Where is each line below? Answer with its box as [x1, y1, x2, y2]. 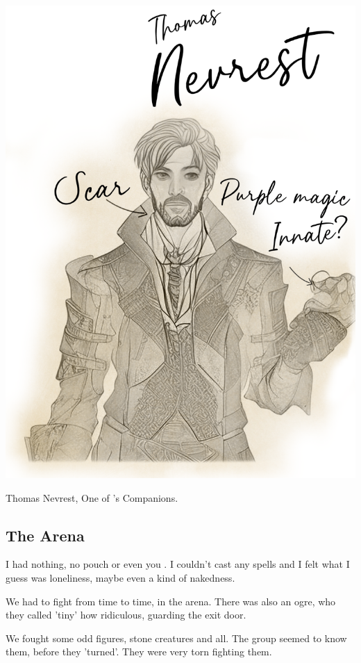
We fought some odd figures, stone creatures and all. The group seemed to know [6, 630, 347, 645]
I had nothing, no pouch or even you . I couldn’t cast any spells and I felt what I [6, 557, 350, 571]
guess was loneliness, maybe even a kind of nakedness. [6, 570, 235, 584]
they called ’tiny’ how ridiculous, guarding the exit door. [6, 607, 246, 622]
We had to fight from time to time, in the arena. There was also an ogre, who [6, 594, 336, 608]
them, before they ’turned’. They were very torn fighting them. [6, 644, 272, 659]
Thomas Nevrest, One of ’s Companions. [6, 490, 178, 505]
